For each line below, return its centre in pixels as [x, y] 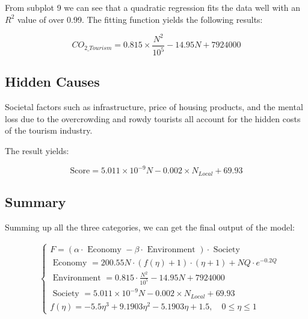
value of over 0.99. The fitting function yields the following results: [140, 19]
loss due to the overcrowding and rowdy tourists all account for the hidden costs [153, 118]
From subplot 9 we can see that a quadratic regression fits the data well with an [153, 7]
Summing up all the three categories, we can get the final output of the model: [150, 227]
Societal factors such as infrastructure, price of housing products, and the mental [154, 107]
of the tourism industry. [49, 130]
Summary [35, 202]
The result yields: [37, 151]
